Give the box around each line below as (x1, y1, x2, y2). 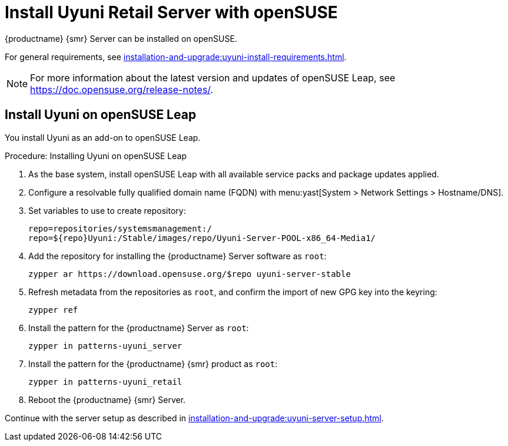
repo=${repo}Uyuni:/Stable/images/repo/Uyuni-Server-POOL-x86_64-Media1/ (28, 233, 376, 243)
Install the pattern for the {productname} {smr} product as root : (28, 358, 278, 369)
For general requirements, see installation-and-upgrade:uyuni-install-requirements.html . (5, 51, 347, 62)
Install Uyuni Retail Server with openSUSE (5, 2, 338, 22)
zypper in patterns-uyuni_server (28, 341, 182, 351)
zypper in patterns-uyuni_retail (28, 376, 182, 386)
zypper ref (28, 305, 78, 315)
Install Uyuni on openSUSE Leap (5, 107, 197, 123)
